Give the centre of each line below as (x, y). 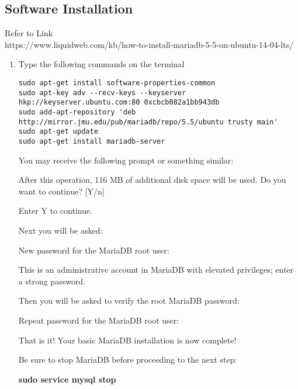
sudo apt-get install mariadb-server (92, 141)
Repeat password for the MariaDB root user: (99, 320)
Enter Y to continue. (56, 211)
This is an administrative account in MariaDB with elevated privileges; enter (156, 270)
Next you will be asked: (60, 230)
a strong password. (52, 281)
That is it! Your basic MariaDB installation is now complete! (127, 340)
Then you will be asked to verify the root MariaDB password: (129, 301)
